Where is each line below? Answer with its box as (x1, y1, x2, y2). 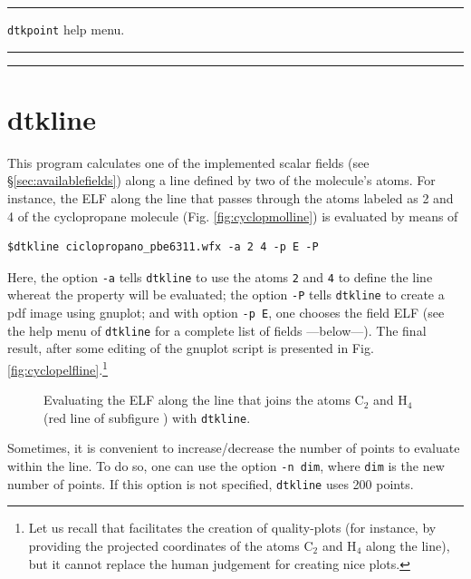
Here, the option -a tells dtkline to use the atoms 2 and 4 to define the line (7, 267, 433, 286)
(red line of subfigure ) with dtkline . (43, 407, 251, 427)
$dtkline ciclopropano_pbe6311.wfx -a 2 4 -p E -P (7, 240, 319, 254)
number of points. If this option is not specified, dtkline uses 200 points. (7, 474, 414, 493)
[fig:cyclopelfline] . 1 (7, 357, 108, 378)
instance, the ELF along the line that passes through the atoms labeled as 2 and (7, 188, 454, 207)
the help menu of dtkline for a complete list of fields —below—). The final (7, 320, 427, 339)
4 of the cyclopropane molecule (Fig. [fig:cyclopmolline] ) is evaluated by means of (7, 206, 458, 225)
